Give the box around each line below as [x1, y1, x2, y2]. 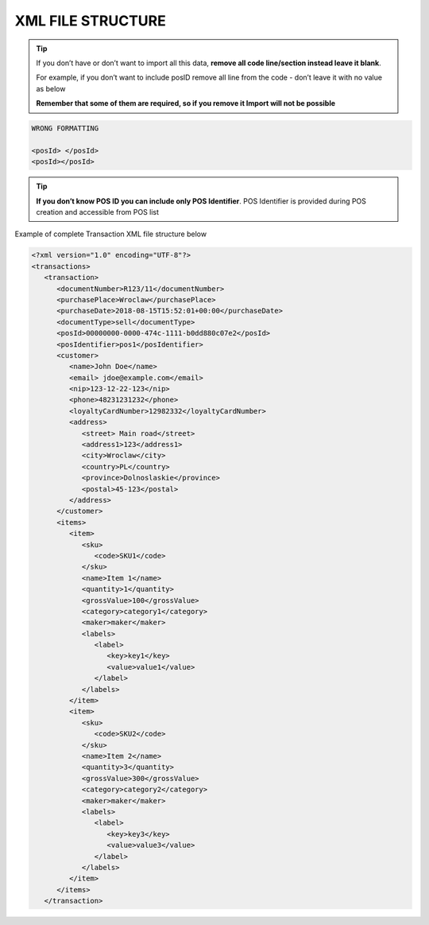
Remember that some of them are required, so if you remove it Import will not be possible [36, 99, 336, 108]
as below [36, 84, 66, 93]
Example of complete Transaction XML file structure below [14, 229, 207, 239]
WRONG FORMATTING [31, 124, 99, 133]
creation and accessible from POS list [36, 208, 159, 217]
